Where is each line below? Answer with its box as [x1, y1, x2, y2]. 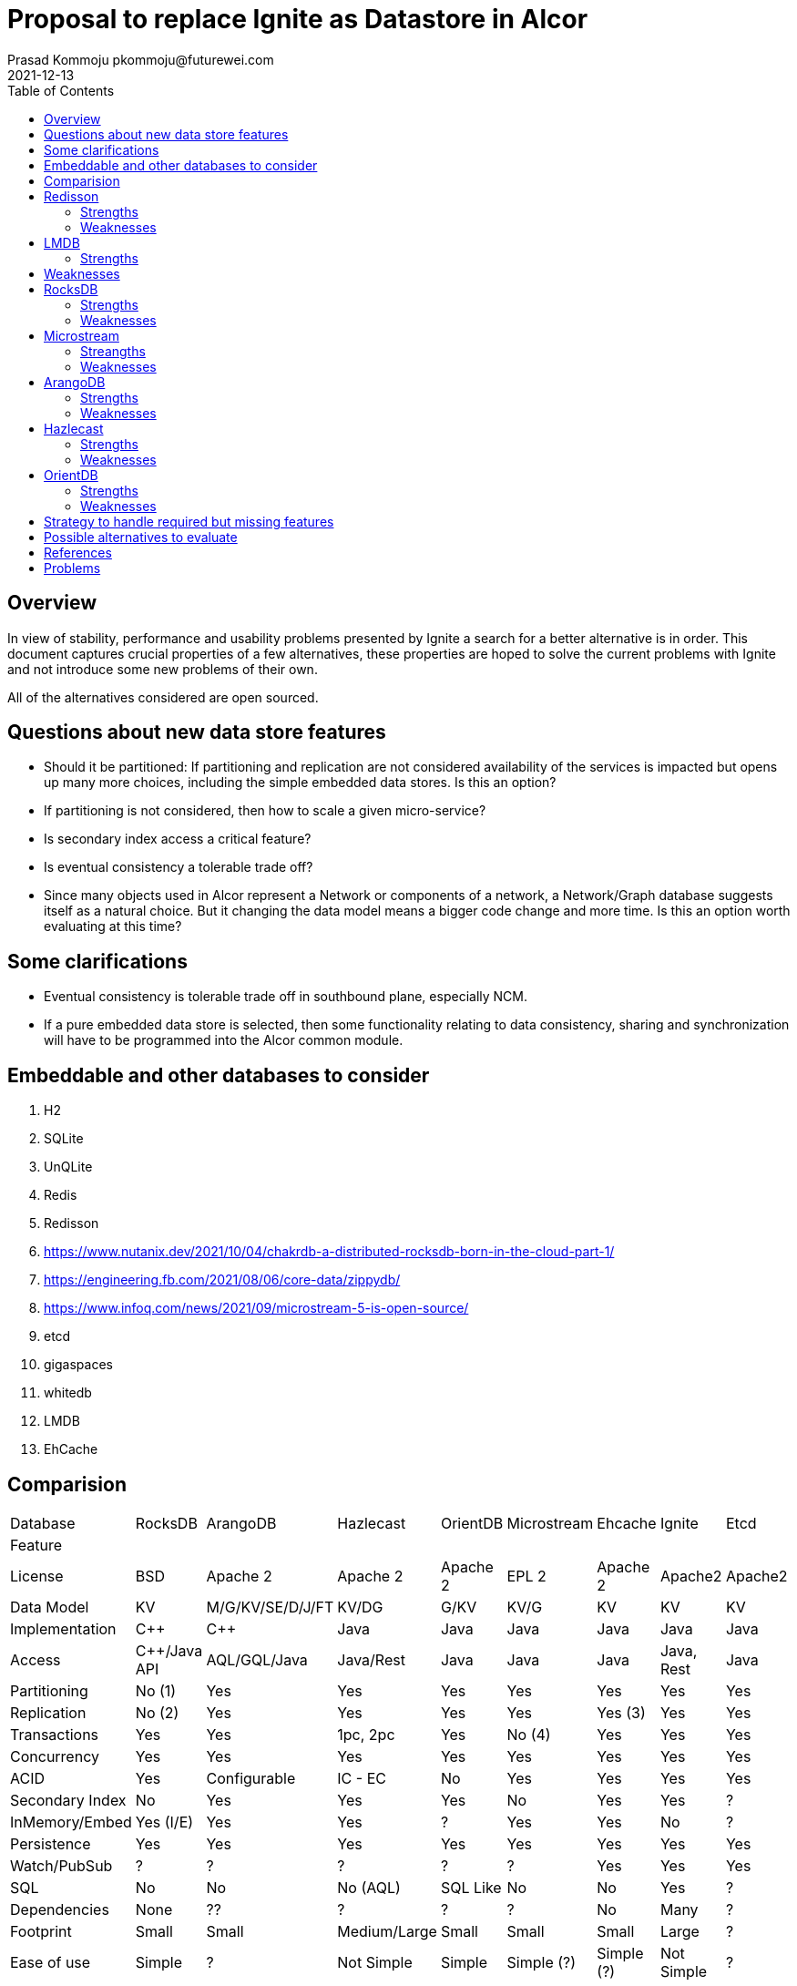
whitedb [44, 1385, 92, 1401]
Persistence [10, 1834, 91, 1853]
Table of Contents [7, 82, 115, 98]
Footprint [10, 1921, 72, 1940]
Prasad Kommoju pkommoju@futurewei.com [7, 51, 274, 67]
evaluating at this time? [44, 918, 182, 935]
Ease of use [10, 1952, 91, 1971]
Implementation [10, 1619, 117, 1638]
